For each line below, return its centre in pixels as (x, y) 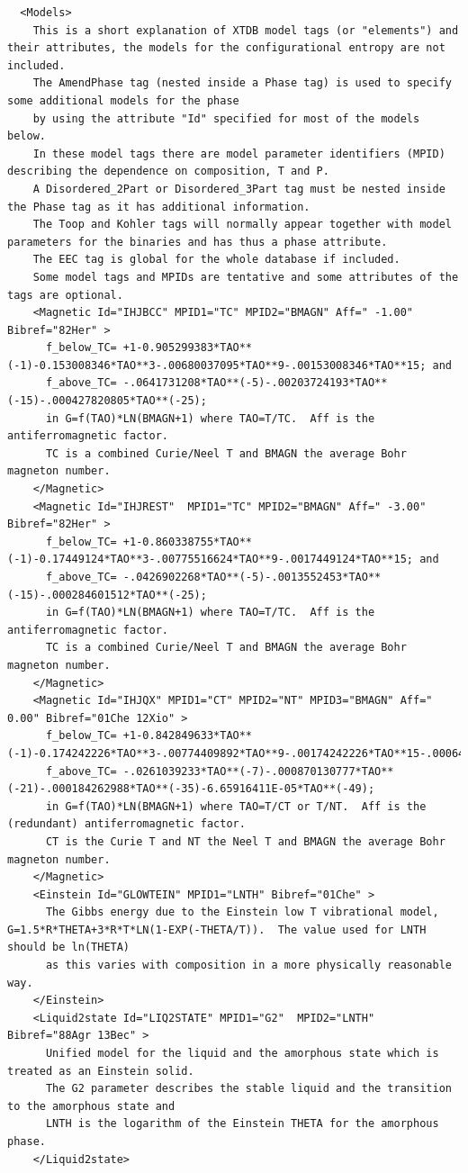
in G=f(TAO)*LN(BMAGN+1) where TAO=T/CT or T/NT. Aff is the (236, 806)
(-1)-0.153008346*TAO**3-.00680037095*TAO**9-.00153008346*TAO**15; (217, 365)
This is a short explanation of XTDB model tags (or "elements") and (246, 30)
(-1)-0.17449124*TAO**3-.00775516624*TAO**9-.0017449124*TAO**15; (211, 559)
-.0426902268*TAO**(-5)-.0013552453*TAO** (252, 577)
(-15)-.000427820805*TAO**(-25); (107, 401)
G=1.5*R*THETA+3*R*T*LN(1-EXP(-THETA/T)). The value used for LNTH (217, 929)
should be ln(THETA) (69, 947)
